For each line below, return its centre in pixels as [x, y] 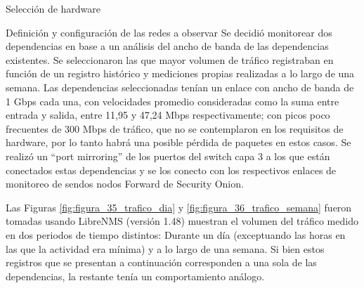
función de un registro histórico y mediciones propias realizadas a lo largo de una [180, 73]
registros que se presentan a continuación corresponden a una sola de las [161, 262]
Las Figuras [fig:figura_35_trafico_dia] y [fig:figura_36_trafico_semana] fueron [179, 207]
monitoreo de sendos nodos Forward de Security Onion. [125, 184]
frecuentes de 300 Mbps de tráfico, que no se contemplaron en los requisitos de [175, 128]
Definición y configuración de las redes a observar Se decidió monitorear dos [169, 32]
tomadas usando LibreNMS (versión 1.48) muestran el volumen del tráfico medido [182, 221]
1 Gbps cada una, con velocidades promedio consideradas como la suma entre [173, 101]
